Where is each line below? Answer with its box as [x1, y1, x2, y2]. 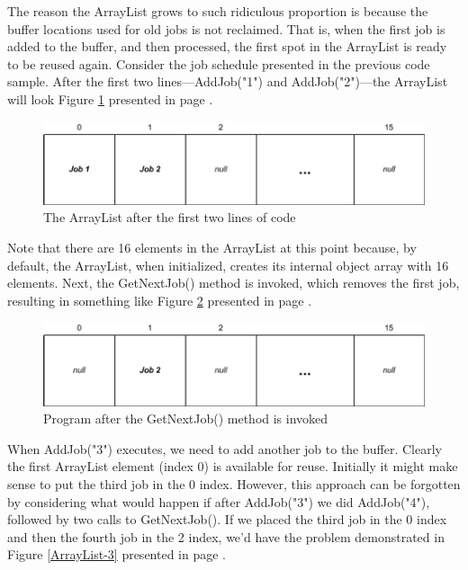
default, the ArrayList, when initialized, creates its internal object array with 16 [7, 255, 449, 274]
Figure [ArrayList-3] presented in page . [7, 545, 226, 564]
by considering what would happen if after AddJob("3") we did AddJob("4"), [7, 492, 430, 511]
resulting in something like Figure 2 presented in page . [7, 290, 312, 309]
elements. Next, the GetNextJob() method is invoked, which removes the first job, [7, 273, 460, 292]
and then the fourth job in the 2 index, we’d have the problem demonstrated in [7, 527, 445, 546]
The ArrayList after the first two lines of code [43, 208, 296, 227]
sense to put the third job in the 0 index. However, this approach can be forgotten [7, 475, 461, 494]
